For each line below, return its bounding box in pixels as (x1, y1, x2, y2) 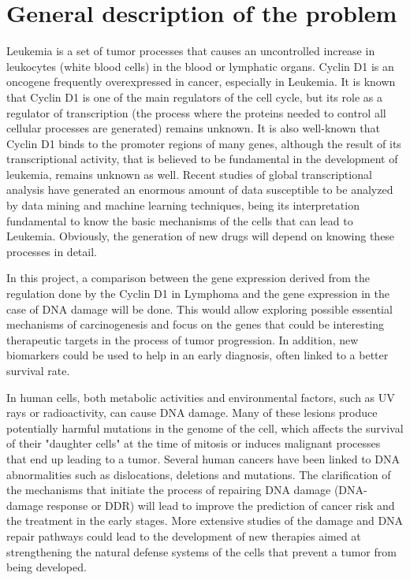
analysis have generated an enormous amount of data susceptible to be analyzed (6, 181, 393, 198)
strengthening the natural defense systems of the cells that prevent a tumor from (6, 543, 397, 560)
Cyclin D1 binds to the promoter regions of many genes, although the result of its (6, 135, 401, 151)
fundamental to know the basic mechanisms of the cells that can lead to (6, 212, 353, 229)
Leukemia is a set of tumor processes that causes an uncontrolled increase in (6, 43, 375, 59)
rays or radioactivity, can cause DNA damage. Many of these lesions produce (6, 404, 378, 421)
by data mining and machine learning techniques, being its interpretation (6, 197, 360, 214)
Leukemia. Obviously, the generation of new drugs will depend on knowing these (6, 228, 395, 244)
